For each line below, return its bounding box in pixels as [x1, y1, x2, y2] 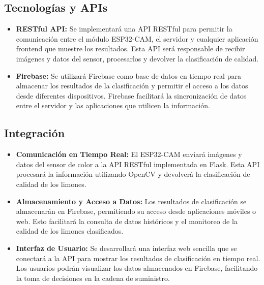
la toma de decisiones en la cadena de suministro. [16, 272, 170, 283]
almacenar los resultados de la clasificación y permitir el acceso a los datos [16, 80, 248, 91]
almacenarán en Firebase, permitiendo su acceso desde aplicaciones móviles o [16, 206, 256, 216]
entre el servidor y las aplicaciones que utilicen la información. [16, 100, 210, 111]
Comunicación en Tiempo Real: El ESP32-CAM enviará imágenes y [16, 149, 242, 160]
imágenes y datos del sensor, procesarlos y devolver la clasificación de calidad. [16, 53, 259, 64]
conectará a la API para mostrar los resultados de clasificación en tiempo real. [16, 252, 260, 263]
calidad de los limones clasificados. [16, 226, 124, 236]
